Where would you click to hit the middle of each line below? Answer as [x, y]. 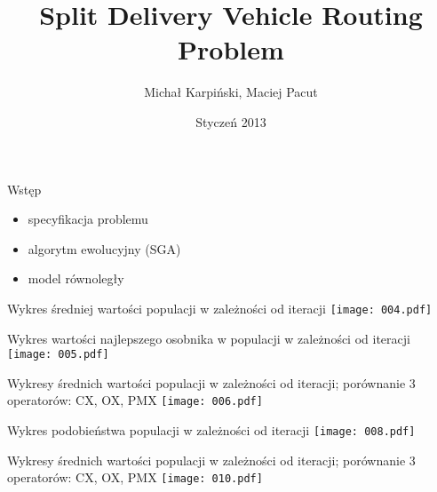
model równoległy [76, 278]
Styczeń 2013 [231, 121]
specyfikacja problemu [88, 219]
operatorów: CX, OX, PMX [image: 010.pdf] [135, 477]
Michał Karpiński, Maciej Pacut [231, 92]
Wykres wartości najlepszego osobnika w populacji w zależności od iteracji [209, 338]
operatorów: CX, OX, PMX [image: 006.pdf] [135, 400]
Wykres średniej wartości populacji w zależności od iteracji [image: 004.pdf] [220, 308]
